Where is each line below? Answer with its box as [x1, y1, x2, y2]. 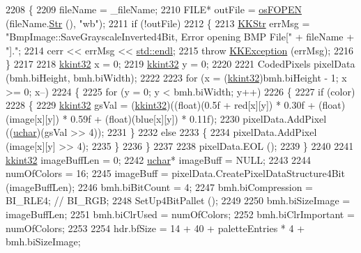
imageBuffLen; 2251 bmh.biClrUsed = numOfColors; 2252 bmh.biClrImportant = [6, 206, 355, 221]
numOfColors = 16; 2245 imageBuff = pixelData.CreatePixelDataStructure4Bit [6, 166, 345, 181]
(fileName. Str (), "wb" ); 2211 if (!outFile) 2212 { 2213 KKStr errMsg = [6, 15, 310, 30]
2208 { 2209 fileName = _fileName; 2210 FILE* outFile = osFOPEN [6, 2, 302, 16]
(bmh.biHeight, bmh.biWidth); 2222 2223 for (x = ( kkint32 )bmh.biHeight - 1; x [6, 70, 347, 84]
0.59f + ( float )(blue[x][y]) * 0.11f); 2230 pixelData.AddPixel [70, 111, 327, 125]
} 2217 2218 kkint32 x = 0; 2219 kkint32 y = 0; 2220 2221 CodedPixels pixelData [6, 56, 355, 71]
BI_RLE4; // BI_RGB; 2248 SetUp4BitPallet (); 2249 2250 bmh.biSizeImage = [6, 193, 351, 208]
